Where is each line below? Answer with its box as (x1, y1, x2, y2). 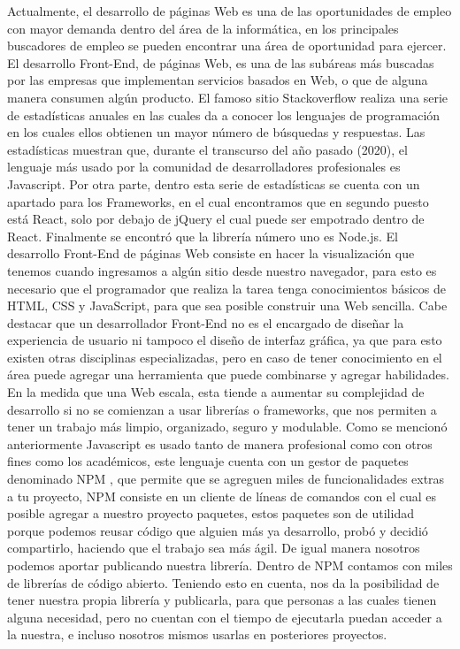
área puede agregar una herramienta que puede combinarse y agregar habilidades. (7, 365, 449, 384)
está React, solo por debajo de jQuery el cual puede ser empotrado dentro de (7, 210, 425, 228)
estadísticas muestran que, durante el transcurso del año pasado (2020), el (7, 140, 408, 158)
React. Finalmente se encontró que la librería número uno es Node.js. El (7, 226, 398, 245)
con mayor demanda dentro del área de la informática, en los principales (7, 19, 399, 37)
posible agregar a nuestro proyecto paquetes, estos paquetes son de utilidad (7, 504, 414, 523)
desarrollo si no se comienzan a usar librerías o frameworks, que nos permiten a (7, 400, 437, 418)
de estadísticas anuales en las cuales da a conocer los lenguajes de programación (7, 105, 441, 124)
